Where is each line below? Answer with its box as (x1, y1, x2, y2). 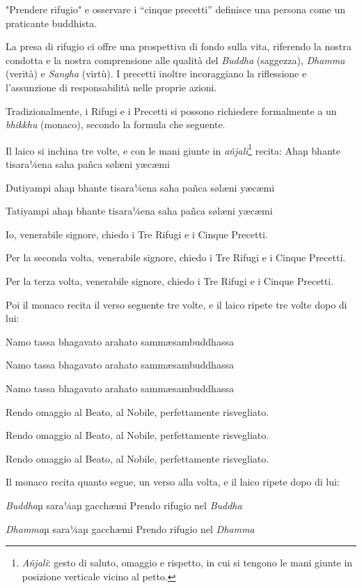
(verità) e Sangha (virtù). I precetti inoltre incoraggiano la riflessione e (6, 66, 307, 81)
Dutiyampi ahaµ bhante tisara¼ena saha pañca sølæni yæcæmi (6, 180, 275, 194)
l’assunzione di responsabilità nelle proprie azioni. (6, 79, 217, 94)
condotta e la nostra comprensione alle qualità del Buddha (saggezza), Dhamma (6, 52, 345, 67)
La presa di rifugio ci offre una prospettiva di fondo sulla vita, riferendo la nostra (6, 39, 352, 54)
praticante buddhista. (6, 15, 97, 30)
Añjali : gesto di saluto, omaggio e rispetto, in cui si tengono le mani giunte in (22, 555, 353, 570)
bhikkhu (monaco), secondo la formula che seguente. (6, 117, 226, 132)
